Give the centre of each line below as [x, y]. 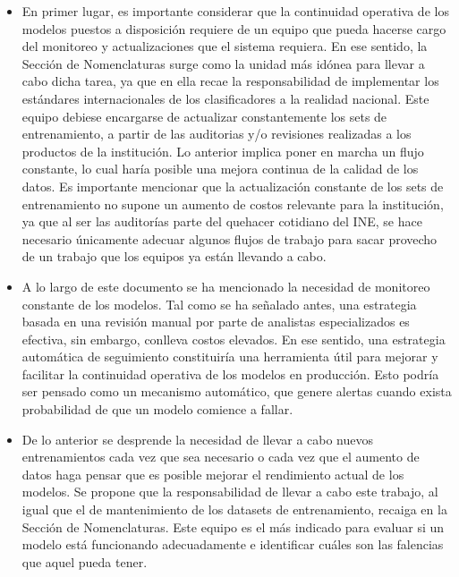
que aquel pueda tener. [85, 561]
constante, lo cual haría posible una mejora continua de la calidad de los [220, 169]
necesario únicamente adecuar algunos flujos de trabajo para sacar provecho [229, 238]
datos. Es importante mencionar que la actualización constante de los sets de [233, 186]
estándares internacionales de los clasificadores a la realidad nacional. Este [225, 98]
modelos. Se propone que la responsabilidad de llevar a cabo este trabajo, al [230, 492]
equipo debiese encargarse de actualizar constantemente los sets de [204, 116]
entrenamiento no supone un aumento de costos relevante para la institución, [233, 204]
